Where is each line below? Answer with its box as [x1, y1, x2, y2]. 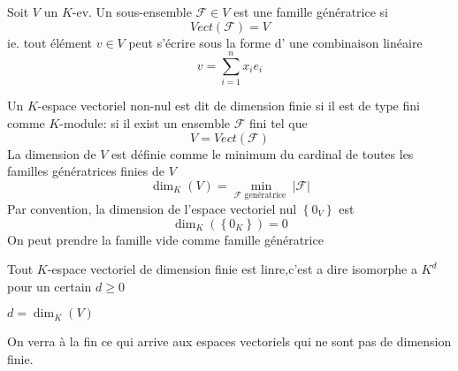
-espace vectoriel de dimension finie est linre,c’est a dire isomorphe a [47, 260, 417, 278]
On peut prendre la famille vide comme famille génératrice [7, 230, 324, 248]
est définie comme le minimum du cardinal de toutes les [111, 144, 414, 163]
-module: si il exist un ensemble [59, 113, 231, 132]
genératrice [244, 191, 286, 201]
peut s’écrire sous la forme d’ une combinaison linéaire [128, 33, 423, 51]
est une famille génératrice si [233, 3, 388, 20]
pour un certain [7, 276, 92, 295]
